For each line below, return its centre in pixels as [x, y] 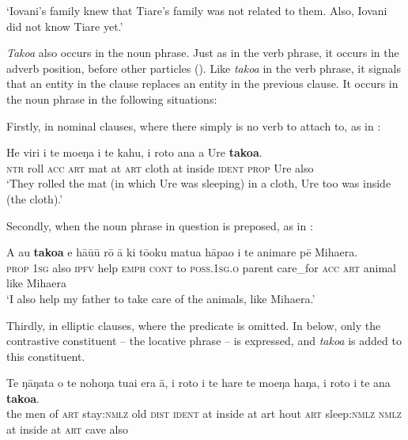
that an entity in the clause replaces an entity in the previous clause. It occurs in [202, 83]
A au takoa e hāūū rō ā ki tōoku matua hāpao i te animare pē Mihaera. [182, 252]
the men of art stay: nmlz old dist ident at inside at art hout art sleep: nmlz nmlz [204, 413]
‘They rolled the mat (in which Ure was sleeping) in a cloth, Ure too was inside [199, 183]
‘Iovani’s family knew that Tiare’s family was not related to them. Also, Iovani [197, 10]
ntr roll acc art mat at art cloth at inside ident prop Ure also [160, 167]
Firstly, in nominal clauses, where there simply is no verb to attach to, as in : [194, 125]
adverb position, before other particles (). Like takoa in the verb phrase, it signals [204, 68]
